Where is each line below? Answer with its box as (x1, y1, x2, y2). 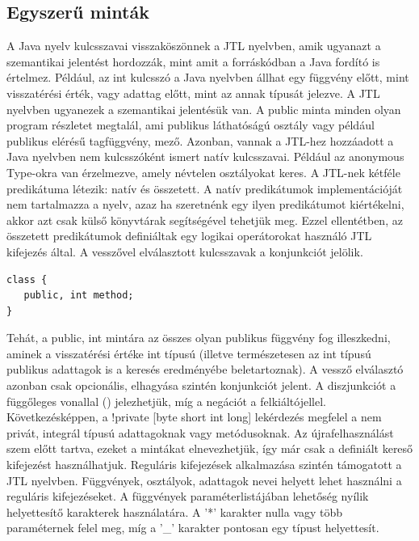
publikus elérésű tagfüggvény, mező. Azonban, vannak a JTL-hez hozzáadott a (6, 132, 394, 149)
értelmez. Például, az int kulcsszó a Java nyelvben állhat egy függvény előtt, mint (6, 69, 409, 86)
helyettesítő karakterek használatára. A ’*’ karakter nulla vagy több (6, 503, 343, 520)
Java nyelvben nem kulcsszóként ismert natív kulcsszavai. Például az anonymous (6, 148, 404, 165)
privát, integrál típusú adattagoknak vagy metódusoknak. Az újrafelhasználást (6, 424, 394, 441)
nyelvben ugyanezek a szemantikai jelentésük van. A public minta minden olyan (6, 100, 401, 117)
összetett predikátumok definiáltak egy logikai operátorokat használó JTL (6, 227, 372, 244)
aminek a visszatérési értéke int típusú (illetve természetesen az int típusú (6, 344, 371, 361)
